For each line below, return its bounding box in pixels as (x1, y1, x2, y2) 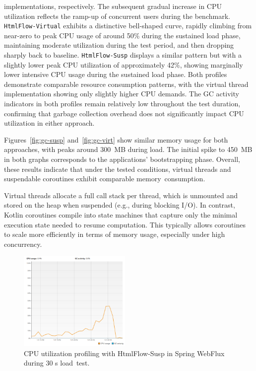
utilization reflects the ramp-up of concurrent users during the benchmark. (4, 10, 230, 21)
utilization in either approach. (4, 118, 95, 128)
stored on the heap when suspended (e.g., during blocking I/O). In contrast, (4, 200, 235, 210)
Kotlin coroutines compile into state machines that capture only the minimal (4, 210, 238, 220)
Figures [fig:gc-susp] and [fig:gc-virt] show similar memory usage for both (4, 134, 228, 145)
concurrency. (4, 238, 42, 249)
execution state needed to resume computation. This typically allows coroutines (4, 219, 246, 229)
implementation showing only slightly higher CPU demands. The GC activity (4, 88, 239, 99)
